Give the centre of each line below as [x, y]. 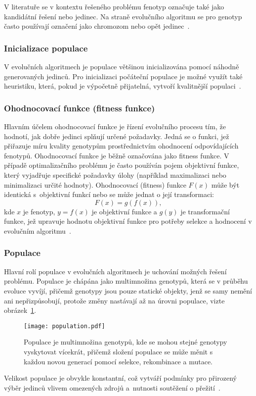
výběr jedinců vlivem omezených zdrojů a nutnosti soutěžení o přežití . [112, 387]
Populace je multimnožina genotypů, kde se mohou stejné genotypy [126, 342]
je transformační [205, 211]
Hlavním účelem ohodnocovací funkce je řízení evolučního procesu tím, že [115, 126]
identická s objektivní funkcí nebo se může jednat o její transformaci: [109, 194]
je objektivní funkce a [124, 211]
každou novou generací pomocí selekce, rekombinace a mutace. [118, 361]
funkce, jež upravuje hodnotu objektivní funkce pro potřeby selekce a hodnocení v [128, 221]
